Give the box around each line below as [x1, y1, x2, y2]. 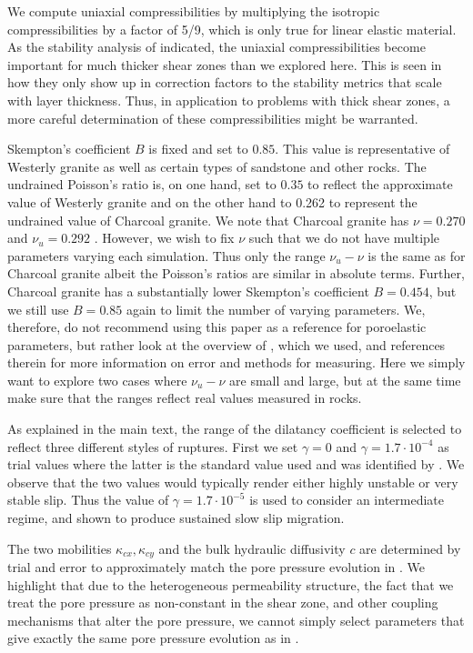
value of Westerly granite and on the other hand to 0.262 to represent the [7, 192, 418, 211]
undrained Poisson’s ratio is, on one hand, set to [7, 175, 277, 194]
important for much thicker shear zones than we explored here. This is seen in [7, 55, 442, 74]
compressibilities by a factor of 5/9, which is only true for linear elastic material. [7, 19, 457, 38]
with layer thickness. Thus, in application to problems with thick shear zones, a [7, 90, 450, 109]
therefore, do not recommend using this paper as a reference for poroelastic [7, 317, 427, 337]
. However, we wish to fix [94, 228, 235, 247]
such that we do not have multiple [248, 228, 440, 247]
